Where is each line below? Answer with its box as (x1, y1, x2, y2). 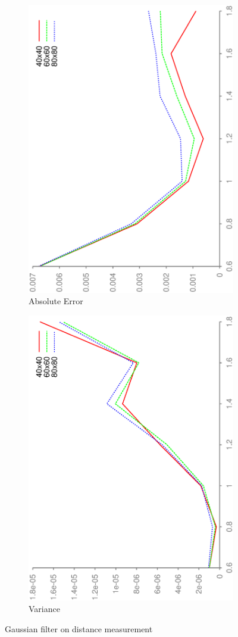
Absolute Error (29, 295, 83, 307)
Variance (29, 602, 60, 615)
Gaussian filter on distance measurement (5, 623, 153, 635)
